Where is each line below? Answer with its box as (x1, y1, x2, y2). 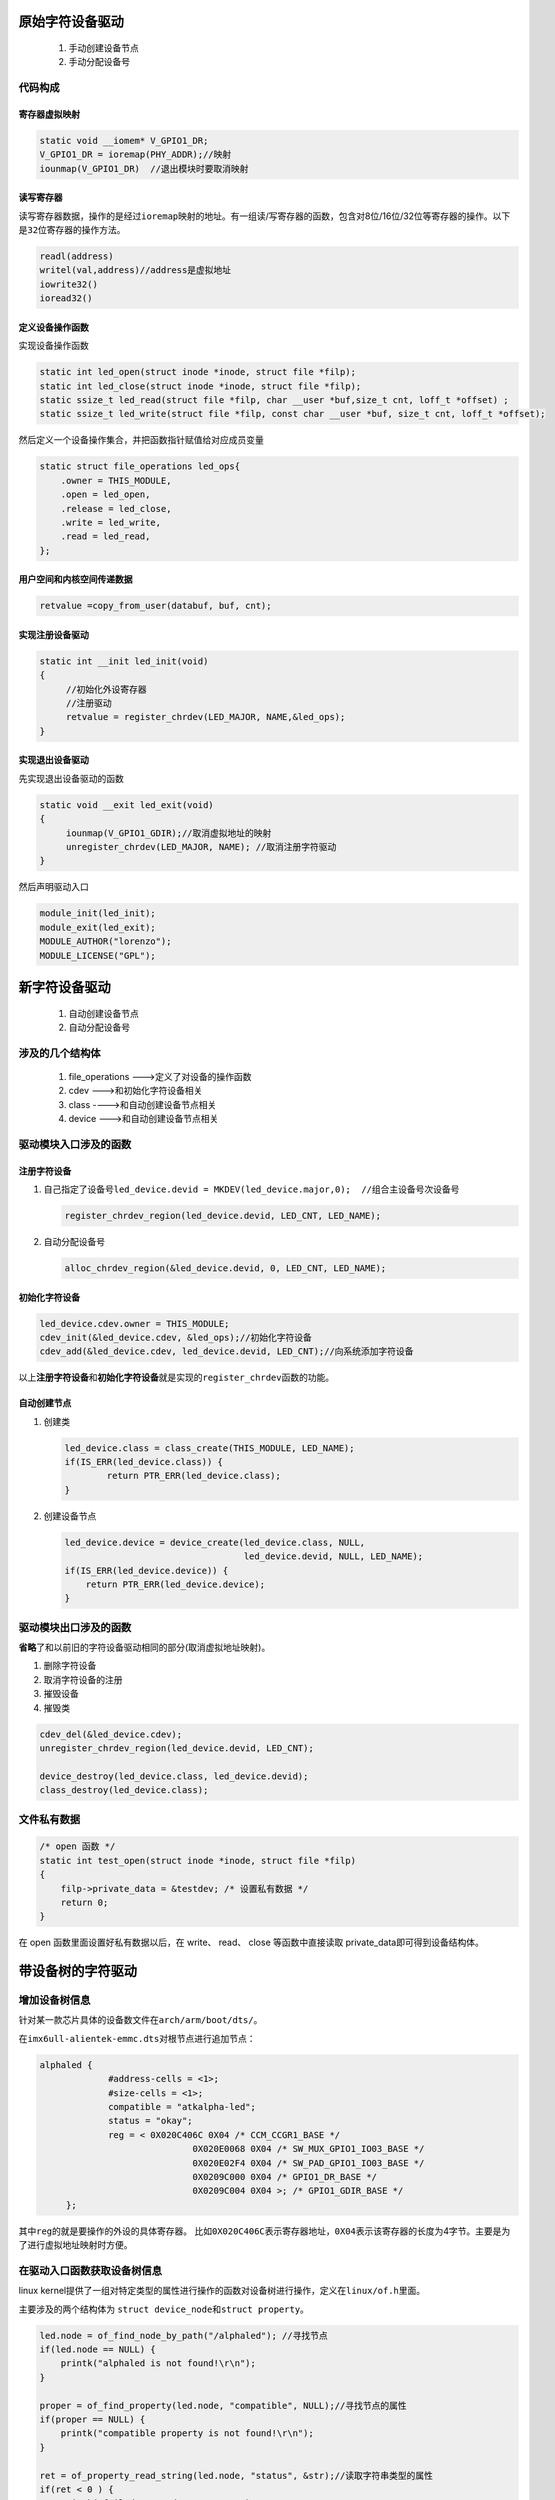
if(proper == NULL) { (39, 2413, 146, 2425)
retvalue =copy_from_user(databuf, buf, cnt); (39, 600, 272, 612)
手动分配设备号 (68, 56, 130, 68)
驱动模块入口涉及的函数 (18, 1137, 132, 1151)
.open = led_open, (60, 489, 151, 500)
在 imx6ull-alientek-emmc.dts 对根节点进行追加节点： (18, 2032, 256, 2044)
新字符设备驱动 (18, 978, 111, 995)
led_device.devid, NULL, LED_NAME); (243, 1551, 424, 1562)
